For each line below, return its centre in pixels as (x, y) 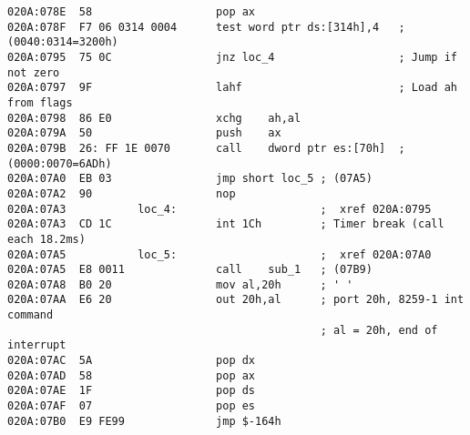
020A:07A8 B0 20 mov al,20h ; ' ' (180, 284)
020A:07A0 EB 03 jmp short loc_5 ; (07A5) (190, 179)
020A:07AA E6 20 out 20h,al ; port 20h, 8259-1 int (236, 300)
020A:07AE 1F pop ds (132, 391)
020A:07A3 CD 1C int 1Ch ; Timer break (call (226, 224)
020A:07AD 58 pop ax (132, 375)
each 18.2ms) (46, 239)
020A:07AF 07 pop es (132, 406)
